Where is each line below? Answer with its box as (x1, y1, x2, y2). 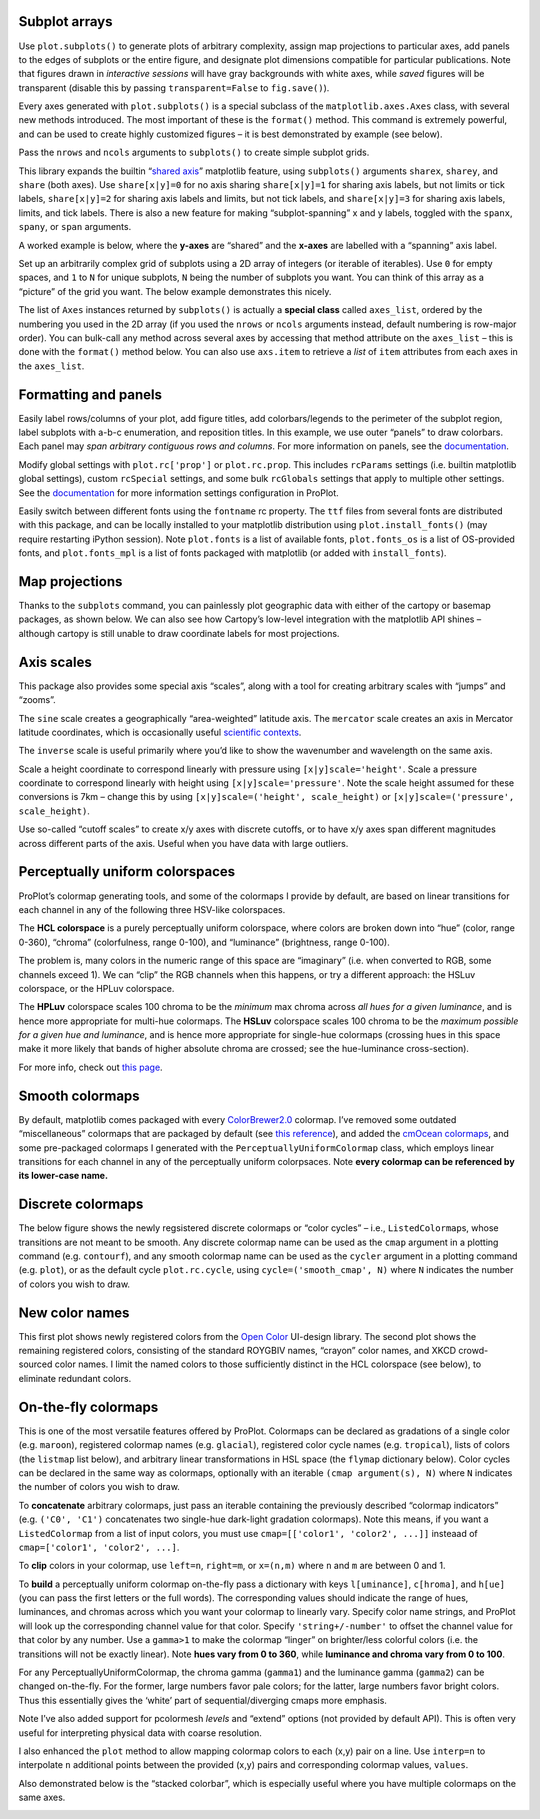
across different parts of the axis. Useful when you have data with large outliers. (18, 837, 349, 849)
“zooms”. (18, 694, 56, 706)
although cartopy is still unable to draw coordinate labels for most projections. (18, 627, 340, 639)
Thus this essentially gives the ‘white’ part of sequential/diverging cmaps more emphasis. (18, 1694, 387, 1706)
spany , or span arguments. (18, 221, 132, 233)
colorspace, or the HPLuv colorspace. (18, 982, 175, 994)
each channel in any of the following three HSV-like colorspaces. (18, 903, 286, 915)
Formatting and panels (18, 386, 162, 403)
